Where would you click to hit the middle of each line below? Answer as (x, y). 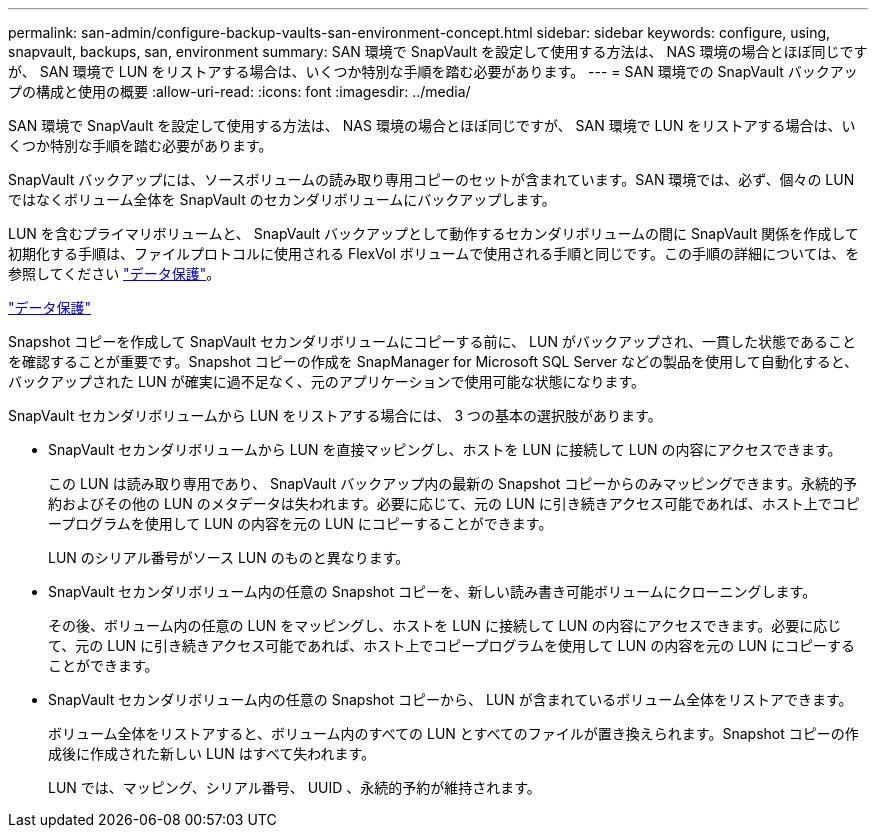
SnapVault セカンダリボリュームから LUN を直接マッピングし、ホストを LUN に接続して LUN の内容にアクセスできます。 (445, 449)
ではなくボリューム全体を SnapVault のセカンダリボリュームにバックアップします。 (282, 199)
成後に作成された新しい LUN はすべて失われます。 (212, 753)
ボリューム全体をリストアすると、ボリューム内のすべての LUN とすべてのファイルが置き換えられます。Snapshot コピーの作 (453, 733)
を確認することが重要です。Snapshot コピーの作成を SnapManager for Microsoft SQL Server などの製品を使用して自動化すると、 (433, 361)
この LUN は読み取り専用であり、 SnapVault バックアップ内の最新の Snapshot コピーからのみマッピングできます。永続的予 (452, 483)
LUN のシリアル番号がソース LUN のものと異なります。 (229, 557)
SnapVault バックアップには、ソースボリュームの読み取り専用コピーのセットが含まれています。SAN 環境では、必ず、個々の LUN (431, 179)
